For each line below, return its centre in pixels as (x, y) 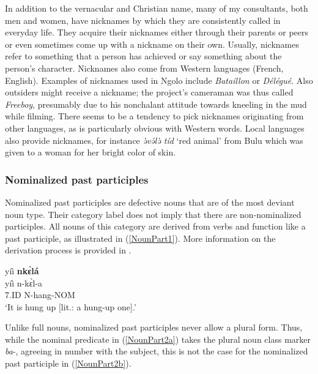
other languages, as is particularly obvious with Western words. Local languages (155, 128)
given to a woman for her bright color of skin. (91, 152)
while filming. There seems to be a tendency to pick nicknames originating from (154, 116)
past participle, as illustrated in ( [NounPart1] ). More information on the (140, 238)
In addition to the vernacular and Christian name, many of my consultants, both (157, 8)
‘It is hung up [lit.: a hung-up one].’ (71, 306)
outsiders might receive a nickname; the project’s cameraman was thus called (149, 92)
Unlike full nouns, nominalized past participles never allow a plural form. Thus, (154, 327)
